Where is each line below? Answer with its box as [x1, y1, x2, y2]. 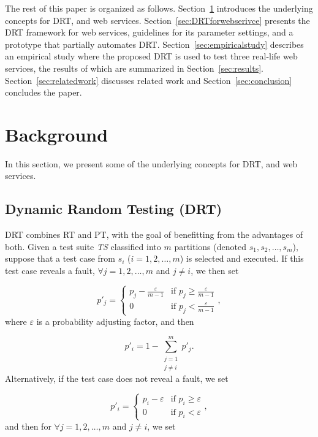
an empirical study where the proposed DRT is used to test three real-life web [5, 50, 298, 63]
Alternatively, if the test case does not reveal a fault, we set [5, 371, 229, 384]
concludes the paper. [5, 86, 82, 99]
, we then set [191, 264, 239, 277]
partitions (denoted [174, 240, 246, 253]
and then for [5, 419, 51, 432]
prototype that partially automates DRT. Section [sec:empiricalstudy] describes [5, 37, 304, 50]
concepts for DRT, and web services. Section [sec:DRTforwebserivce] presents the [5, 13, 310, 26]
